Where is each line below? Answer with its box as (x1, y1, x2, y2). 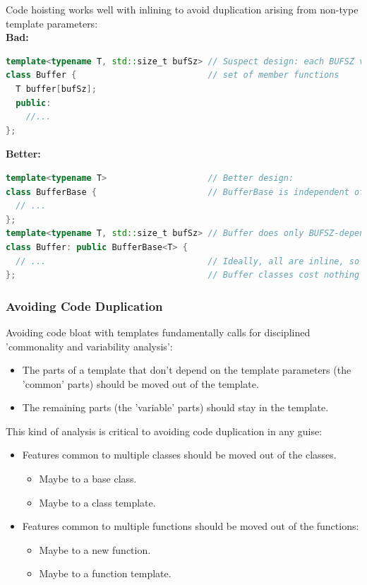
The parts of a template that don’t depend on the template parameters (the (22, 362, 351, 377)
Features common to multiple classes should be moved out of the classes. (22, 447, 337, 462)
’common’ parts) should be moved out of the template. (22, 376, 259, 391)
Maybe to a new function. (39, 542, 151, 557)
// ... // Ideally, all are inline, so (16, 256, 360, 266)
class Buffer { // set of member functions (6, 70, 339, 81)
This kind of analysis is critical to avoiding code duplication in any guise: (6, 423, 323, 438)
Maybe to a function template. (39, 566, 172, 581)
